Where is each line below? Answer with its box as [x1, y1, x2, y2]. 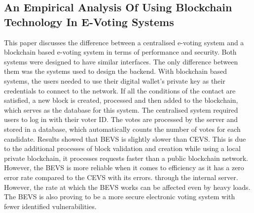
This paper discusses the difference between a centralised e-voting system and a [4, 37, 244, 47]
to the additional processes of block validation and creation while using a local [4, 143, 241, 153]
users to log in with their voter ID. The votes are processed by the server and [4, 114, 238, 124]
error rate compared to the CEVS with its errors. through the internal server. [4, 172, 238, 182]
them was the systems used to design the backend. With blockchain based [4, 66, 227, 76]
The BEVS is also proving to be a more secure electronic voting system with [4, 191, 235, 202]
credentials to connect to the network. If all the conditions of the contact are [4, 85, 236, 95]
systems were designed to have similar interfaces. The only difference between [4, 56, 238, 66]
